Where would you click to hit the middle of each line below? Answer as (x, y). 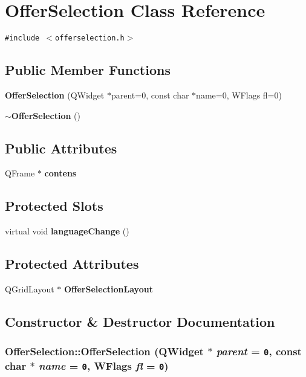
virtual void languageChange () (67, 231)
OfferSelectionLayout (108, 288)
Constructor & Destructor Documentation (140, 321)
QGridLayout (30, 288)
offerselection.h (90, 38)
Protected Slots (54, 206)
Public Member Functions (88, 70)
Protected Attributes (72, 264)
